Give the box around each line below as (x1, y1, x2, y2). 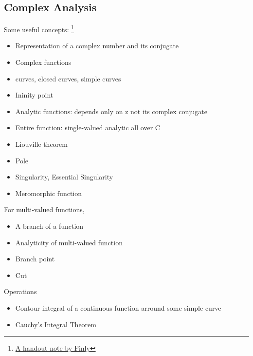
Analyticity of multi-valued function (15, 237, 123, 247)
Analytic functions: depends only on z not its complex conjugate (15, 106, 207, 116)
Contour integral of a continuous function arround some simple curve (15, 302, 221, 313)
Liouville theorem (15, 139, 68, 149)
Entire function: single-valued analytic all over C (15, 122, 160, 133)
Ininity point (15, 90, 54, 100)
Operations (4, 286, 37, 297)
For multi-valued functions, (4, 204, 85, 215)
